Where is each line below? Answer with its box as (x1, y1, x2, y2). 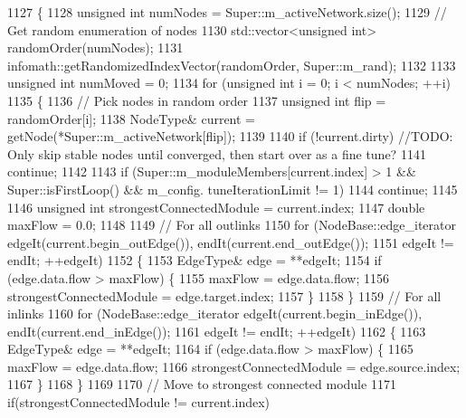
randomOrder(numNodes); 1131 (7, 38, 184, 57)
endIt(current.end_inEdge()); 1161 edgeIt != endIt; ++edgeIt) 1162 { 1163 (7, 321, 426, 340)
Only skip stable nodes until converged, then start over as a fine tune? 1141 (7, 144, 426, 163)
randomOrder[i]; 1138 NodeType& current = (7, 109, 256, 128)
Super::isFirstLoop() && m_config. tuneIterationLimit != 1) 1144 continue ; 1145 (7, 179, 458, 198)
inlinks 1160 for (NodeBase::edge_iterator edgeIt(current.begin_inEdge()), (7, 304, 423, 323)
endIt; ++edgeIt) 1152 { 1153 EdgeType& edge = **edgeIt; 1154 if (7, 251, 382, 270)
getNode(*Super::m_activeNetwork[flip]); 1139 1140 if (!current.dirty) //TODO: (7, 127, 453, 146)
